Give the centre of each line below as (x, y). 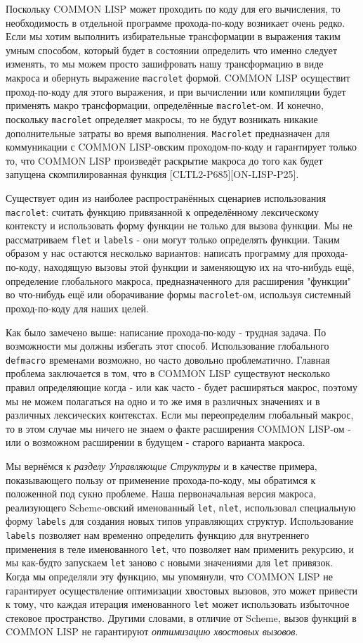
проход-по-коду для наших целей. (77, 308)
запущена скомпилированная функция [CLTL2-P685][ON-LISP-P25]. (152, 174)
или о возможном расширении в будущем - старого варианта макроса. (156, 442)
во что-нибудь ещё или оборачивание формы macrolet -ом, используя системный (178, 294)
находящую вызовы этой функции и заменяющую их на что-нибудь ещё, (199, 267)
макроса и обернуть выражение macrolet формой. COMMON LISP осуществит (178, 77)
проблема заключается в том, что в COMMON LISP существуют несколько (168, 373)
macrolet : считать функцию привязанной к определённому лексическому (163, 211)
